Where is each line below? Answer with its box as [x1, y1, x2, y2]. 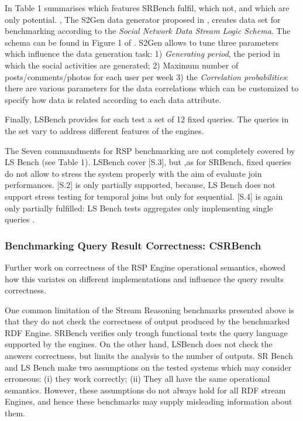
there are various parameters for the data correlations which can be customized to [5, 82, 299, 94]
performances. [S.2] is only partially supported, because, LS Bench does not [5, 179, 276, 191]
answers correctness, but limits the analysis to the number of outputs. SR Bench [5, 350, 293, 362]
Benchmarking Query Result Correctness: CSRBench [5, 238, 261, 252]
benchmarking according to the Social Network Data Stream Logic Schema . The [5, 25, 291, 37]
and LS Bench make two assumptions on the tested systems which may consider [5, 361, 292, 373]
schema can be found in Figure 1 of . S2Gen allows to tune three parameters [5, 36, 279, 48]
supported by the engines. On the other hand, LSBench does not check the [5, 338, 273, 350]
